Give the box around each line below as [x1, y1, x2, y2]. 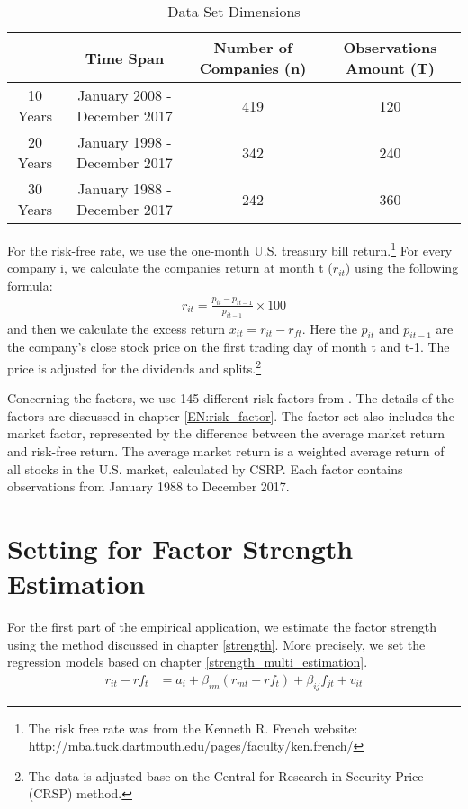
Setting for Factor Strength [7, 529, 354, 566]
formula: [7, 275, 53, 294]
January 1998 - [77, 131, 172, 152]
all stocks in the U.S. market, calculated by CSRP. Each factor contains [7, 459, 403, 478]
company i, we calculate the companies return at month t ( [7, 258, 333, 277]
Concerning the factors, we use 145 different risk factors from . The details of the [7, 389, 454, 408]
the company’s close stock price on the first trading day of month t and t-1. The [7, 337, 450, 356]
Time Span [85, 47, 165, 68]
